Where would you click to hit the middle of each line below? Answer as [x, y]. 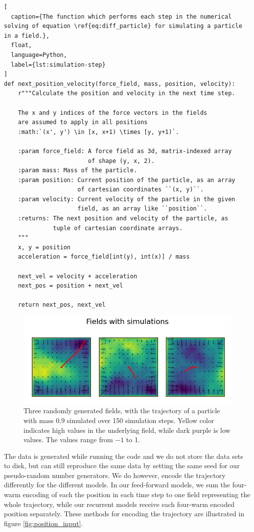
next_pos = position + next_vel [70, 286]
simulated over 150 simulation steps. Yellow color [140, 420]
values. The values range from [68, 439]
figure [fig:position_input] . [44, 523]
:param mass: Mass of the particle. [78, 171]
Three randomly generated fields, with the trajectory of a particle [122, 411]
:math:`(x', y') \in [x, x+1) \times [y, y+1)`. [98, 132]
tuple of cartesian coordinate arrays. [118, 228]
